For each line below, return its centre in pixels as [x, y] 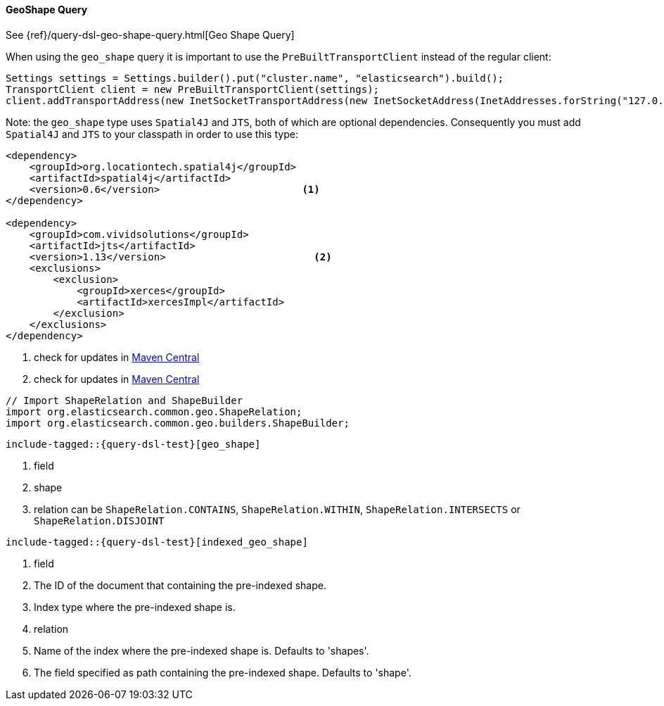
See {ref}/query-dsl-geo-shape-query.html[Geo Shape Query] [150, 34]
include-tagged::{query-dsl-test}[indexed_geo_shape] [157, 542]
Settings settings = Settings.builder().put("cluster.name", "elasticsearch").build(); [255, 78]
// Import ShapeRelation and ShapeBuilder [124, 400]
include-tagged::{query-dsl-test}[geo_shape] [133, 444]
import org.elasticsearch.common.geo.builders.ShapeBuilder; [178, 423]
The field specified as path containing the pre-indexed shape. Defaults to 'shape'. [223, 672]
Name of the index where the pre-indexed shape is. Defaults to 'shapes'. [202, 650]
